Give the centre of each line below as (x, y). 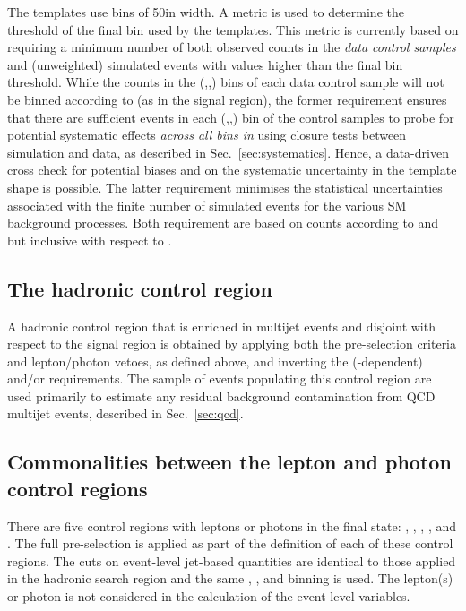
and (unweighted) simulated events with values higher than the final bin (205, 64)
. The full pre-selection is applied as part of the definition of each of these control (230, 543)
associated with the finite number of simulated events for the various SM (207, 205)
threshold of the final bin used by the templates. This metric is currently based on (233, 29)
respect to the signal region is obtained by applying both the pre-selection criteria (232, 344)
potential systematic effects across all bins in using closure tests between (207, 135)
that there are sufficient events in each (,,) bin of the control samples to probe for (231, 117)
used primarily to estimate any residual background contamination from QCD (221, 396)
